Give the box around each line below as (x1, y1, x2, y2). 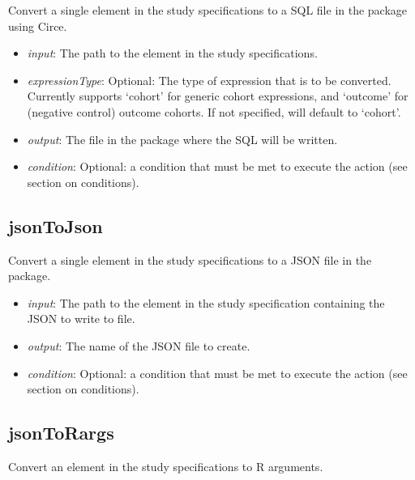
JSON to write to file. (27, 310, 135, 327)
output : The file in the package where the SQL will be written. (27, 130, 338, 147)
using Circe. (8, 17, 67, 34)
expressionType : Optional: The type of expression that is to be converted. (27, 71, 391, 88)
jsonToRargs (8, 420, 114, 445)
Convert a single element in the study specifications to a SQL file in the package (8, 2, 408, 18)
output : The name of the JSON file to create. (27, 337, 250, 354)
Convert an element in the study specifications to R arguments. (8, 457, 323, 474)
